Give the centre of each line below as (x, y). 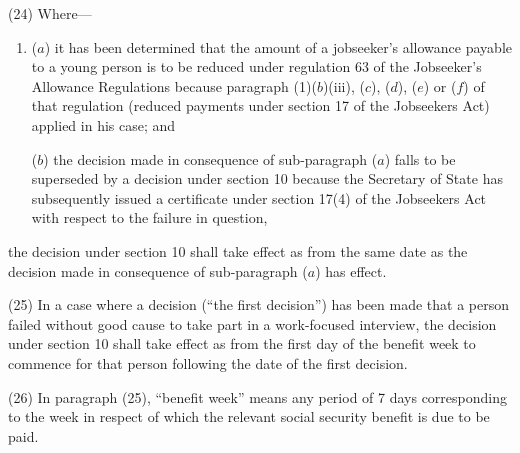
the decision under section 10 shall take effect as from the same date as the (238, 250)
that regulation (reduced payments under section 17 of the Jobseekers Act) (260, 105)
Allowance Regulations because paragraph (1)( (174, 85)
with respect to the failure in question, (149, 217)
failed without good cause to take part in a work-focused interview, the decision (252, 323)
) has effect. (351, 270)
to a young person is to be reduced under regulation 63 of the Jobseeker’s (256, 66)
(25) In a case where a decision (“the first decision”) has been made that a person (259, 304)
